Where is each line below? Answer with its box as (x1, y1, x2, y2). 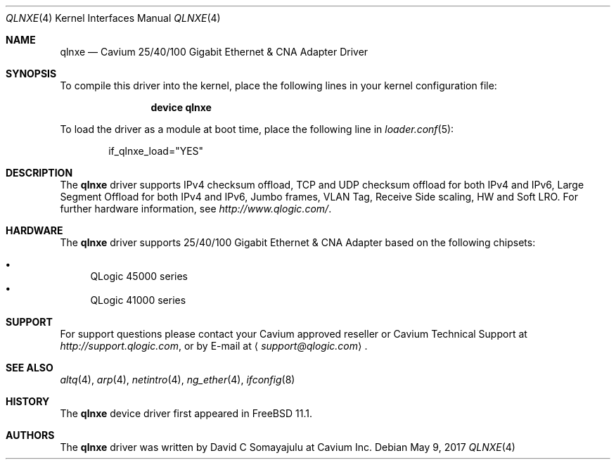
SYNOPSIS (6, 68, 57, 79)
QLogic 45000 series (90, 270, 188, 282)
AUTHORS (6, 429, 55, 441)
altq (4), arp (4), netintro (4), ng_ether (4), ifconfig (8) (60, 374, 295, 386)
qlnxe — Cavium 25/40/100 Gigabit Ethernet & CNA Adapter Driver (60, 46, 368, 58)
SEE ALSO (6, 362, 53, 374)
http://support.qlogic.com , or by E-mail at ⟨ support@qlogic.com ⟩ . (60, 340, 368, 352)
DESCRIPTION (6, 167, 73, 179)
